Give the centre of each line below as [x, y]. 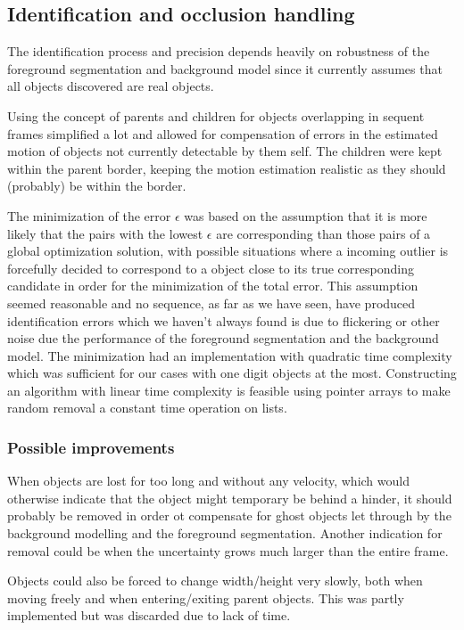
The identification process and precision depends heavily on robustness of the [219, 51]
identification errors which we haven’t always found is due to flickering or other [224, 320]
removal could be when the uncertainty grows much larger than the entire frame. [228, 550]
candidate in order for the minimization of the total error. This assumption [213, 286]
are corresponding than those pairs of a [323, 233]
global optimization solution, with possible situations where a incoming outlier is [228, 251]
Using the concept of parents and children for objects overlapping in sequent [216, 115]
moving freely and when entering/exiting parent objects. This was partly [206, 597]
